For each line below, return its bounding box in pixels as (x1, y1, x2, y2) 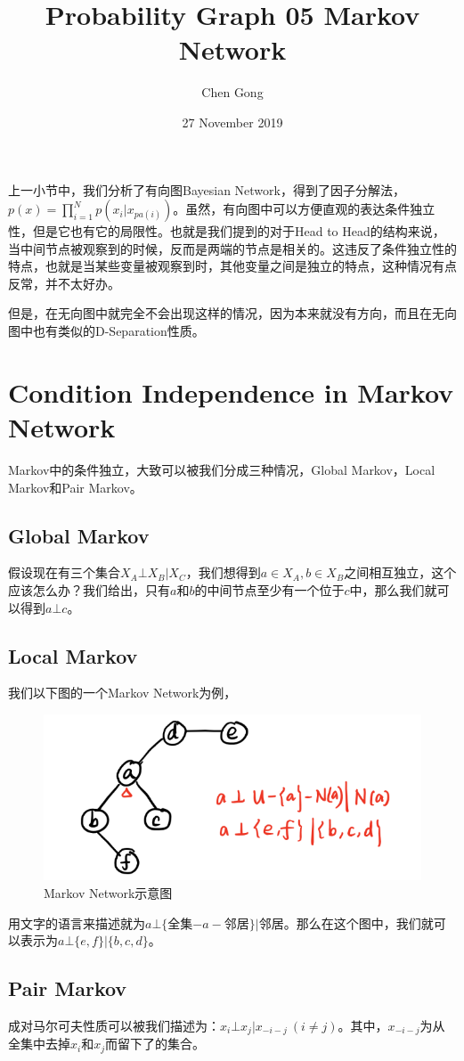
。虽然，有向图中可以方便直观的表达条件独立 (173, 200, 436, 218)
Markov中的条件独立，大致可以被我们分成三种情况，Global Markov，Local (8, 460, 436, 478)
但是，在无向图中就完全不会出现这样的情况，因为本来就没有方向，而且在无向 (8, 304, 457, 322)
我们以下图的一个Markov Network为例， (8, 683, 237, 702)
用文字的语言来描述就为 (8, 913, 145, 932)
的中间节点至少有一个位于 (194, 580, 345, 599)
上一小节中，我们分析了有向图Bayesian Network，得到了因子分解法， (8, 180, 405, 199)
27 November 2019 (182, 112, 283, 131)
